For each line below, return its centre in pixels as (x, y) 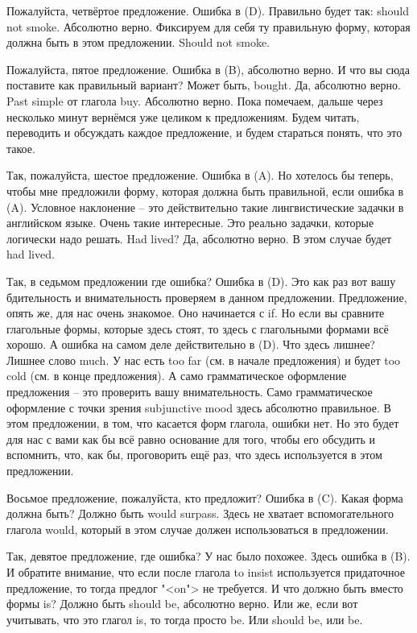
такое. (21, 148)
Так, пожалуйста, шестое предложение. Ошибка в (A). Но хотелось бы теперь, (200, 175)
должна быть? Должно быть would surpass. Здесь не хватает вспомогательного (200, 513)
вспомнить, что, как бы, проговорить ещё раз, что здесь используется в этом (194, 455)
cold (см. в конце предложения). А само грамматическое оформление (177, 376)
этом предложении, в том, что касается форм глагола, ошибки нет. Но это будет (203, 423)
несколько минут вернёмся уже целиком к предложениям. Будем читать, (183, 116)
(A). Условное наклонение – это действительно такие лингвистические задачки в (205, 207)
